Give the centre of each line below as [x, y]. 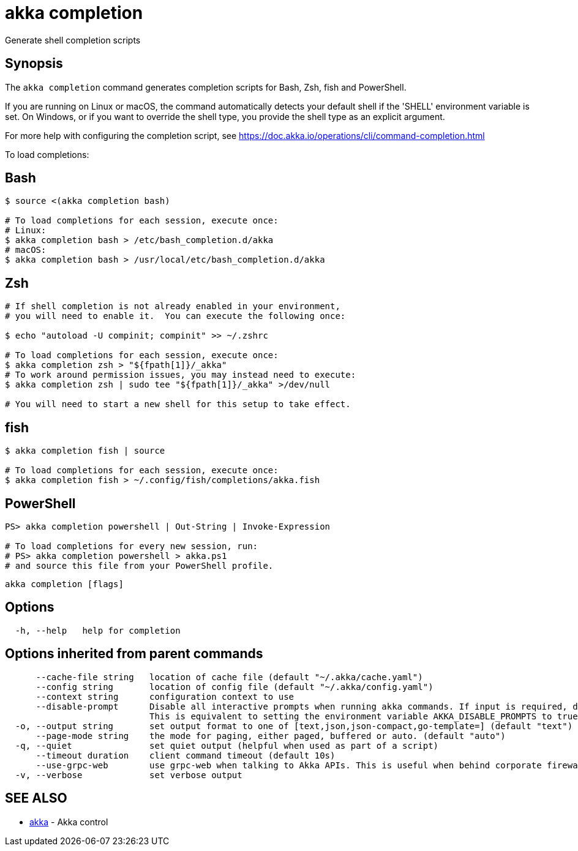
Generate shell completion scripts [73, 40]
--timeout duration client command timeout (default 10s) [186, 755]
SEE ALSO [36, 798]
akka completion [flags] [64, 584]
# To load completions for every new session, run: [132, 546]
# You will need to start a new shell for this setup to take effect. [178, 404]
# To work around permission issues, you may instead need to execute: [181, 375]
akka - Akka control [69, 822]
